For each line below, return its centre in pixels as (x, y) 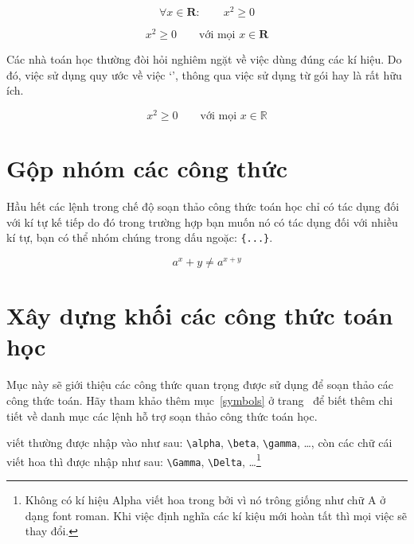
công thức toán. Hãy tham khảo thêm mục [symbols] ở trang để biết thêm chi (200, 400)
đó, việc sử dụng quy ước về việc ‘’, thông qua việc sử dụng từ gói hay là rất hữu (204, 74)
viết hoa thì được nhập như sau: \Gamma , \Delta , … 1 (134, 460)
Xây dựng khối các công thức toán (200, 315)
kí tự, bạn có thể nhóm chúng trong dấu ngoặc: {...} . (140, 237)
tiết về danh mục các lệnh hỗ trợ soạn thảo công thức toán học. (162, 416)
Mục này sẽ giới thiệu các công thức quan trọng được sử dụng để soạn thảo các (200, 385)
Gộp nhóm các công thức (147, 168)
